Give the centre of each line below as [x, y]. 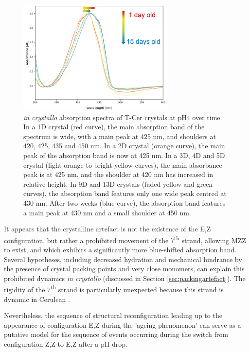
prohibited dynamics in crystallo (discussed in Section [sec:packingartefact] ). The [125, 278]
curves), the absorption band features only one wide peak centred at [125, 193]
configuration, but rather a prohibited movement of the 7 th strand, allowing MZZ [125, 239]
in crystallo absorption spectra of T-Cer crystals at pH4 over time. [123, 117]
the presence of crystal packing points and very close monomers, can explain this [124, 269]
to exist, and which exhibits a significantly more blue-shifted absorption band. [120, 250]
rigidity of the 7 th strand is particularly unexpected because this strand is [114, 289]
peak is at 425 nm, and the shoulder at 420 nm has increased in [118, 174]
